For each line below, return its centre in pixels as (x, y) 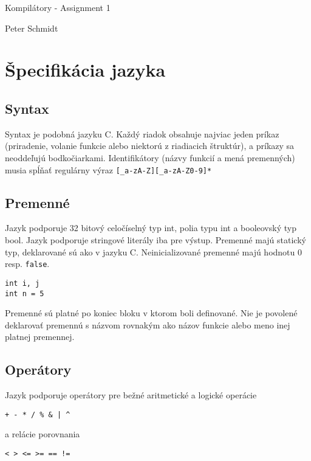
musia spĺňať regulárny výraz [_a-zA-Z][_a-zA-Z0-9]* (108, 169)
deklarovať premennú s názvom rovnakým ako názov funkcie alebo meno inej (148, 324)
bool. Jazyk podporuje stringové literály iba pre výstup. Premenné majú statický (155, 240)
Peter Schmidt (32, 28)
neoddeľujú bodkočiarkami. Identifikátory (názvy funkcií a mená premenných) (150, 157)
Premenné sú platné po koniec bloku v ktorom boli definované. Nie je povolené (151, 313)
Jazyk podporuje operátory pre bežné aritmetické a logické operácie (131, 395)
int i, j (22, 283)
